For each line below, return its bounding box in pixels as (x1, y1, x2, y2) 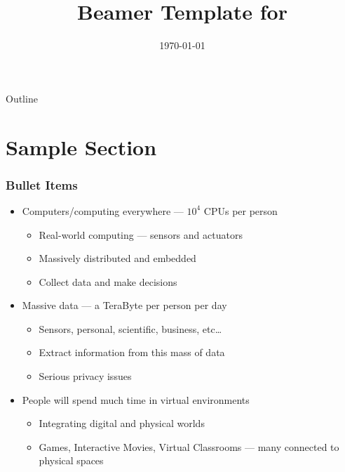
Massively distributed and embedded (39, 251, 196, 265)
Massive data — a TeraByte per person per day (22, 298, 227, 313)
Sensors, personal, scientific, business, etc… (39, 321, 222, 336)
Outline (6, 91, 38, 105)
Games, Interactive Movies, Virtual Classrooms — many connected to (39, 439, 339, 454)
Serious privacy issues (39, 369, 132, 383)
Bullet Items (6, 176, 78, 193)
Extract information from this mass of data (39, 345, 225, 360)
